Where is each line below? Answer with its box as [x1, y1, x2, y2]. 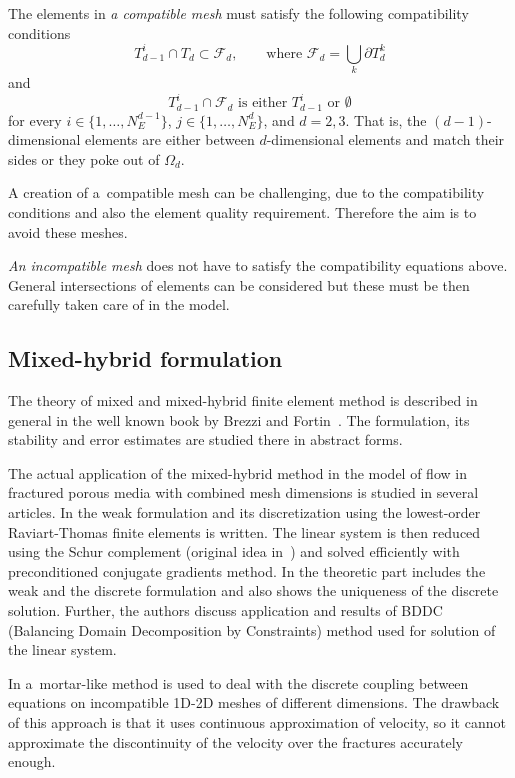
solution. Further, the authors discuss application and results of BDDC [8, 600, 443, 621]
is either [238, 96, 288, 111]
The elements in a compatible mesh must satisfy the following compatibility [8, 3, 469, 23]
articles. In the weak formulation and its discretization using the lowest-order [8, 502, 481, 523]
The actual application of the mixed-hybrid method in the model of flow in [8, 462, 467, 483]
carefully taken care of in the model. [8, 294, 230, 315]
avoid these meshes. [8, 221, 128, 242]
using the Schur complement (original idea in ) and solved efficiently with [8, 541, 460, 562]
